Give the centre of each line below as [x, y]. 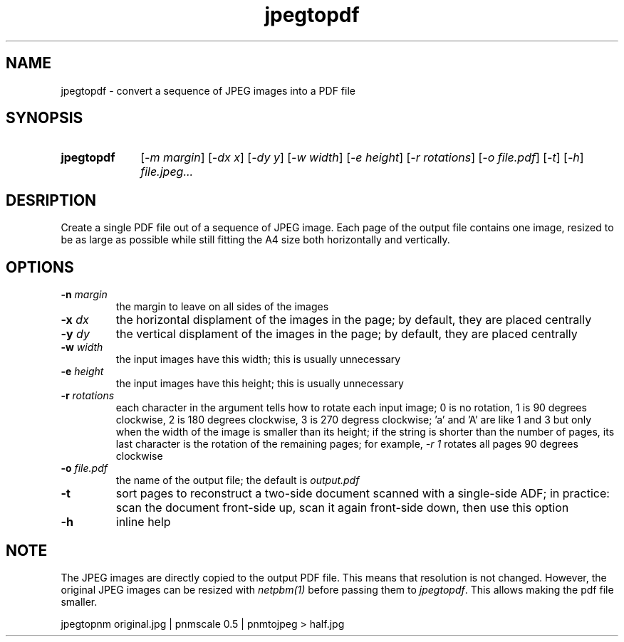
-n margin [84, 295]
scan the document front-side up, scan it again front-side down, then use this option [342, 508]
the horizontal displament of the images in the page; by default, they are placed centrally [354, 320]
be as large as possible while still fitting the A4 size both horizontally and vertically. [255, 240]
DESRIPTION [51, 200]
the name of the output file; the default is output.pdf [238, 480]
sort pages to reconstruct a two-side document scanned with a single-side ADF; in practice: [363, 494]
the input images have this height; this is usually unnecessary [260, 384]
